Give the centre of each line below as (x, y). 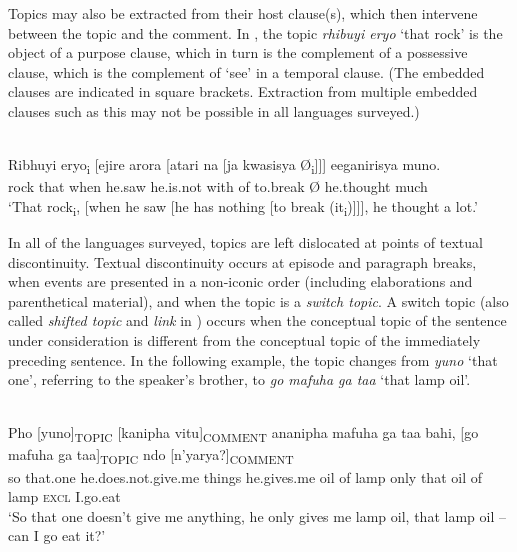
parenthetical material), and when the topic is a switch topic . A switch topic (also (258, 300)
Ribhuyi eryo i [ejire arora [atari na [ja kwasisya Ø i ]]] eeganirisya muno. (224, 165)
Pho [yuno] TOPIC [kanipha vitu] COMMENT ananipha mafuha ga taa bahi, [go (243, 434)
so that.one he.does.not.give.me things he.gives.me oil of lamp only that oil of (245, 476)
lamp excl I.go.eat (64, 496)
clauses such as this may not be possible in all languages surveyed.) (214, 110)
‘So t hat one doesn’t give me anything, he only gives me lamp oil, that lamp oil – (257, 515)
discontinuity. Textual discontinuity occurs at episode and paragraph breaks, (242, 261)
